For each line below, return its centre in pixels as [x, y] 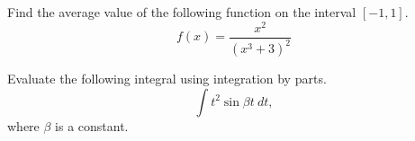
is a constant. [92, 125]
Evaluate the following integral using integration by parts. [167, 79]
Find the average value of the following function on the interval [182, 12]
